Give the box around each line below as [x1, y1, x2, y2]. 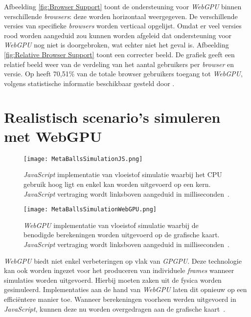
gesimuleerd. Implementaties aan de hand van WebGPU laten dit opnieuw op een [4, 284, 247, 294]
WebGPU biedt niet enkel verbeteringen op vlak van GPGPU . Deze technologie [4, 255, 242, 266]
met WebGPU [4, 126, 102, 146]
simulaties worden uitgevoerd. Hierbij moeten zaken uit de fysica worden [4, 274, 222, 285]
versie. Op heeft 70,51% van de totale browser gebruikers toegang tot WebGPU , [4, 68, 243, 79]
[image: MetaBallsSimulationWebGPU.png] [23, 206, 157, 213]
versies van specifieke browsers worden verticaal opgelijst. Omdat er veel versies [4, 21, 242, 31]
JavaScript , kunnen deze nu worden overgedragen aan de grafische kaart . [4, 303, 226, 314]
